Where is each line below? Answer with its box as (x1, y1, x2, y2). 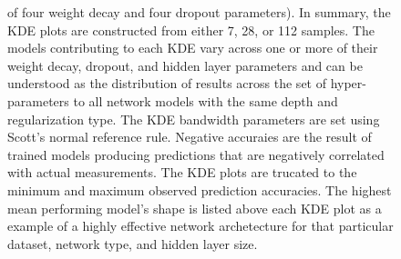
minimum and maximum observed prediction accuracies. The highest (7, 180, 392, 199)
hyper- (330, 74, 366, 93)
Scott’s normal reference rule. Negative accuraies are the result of (7, 127, 372, 146)
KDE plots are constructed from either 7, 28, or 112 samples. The (7, 20, 375, 39)
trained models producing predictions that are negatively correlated (7, 144, 385, 164)
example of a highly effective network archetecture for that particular (7, 216, 394, 235)
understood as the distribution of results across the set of (7, 74, 326, 93)
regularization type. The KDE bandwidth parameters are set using (7, 109, 380, 128)
